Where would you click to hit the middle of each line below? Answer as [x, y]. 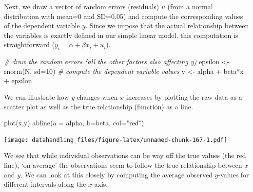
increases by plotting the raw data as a [184, 96]
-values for [234, 174]
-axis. [100, 184]
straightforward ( [29, 44]
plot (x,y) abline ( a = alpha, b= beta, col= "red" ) [74, 123]
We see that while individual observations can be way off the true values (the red [125, 155]
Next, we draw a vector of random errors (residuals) [82, 6]
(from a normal [190, 6]
